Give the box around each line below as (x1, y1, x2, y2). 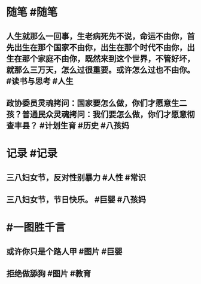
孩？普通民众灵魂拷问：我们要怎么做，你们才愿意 (6, 109, 187, 120)
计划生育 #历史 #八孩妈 (44, 120, 130, 130)
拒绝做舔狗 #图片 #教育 (6, 268, 92, 279)
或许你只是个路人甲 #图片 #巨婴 (6, 246, 123, 256)
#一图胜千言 (6, 221, 66, 234)
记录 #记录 (6, 147, 58, 160)
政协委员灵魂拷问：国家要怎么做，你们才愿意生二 (6, 98, 187, 108)
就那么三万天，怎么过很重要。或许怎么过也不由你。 (6, 65, 195, 75)
